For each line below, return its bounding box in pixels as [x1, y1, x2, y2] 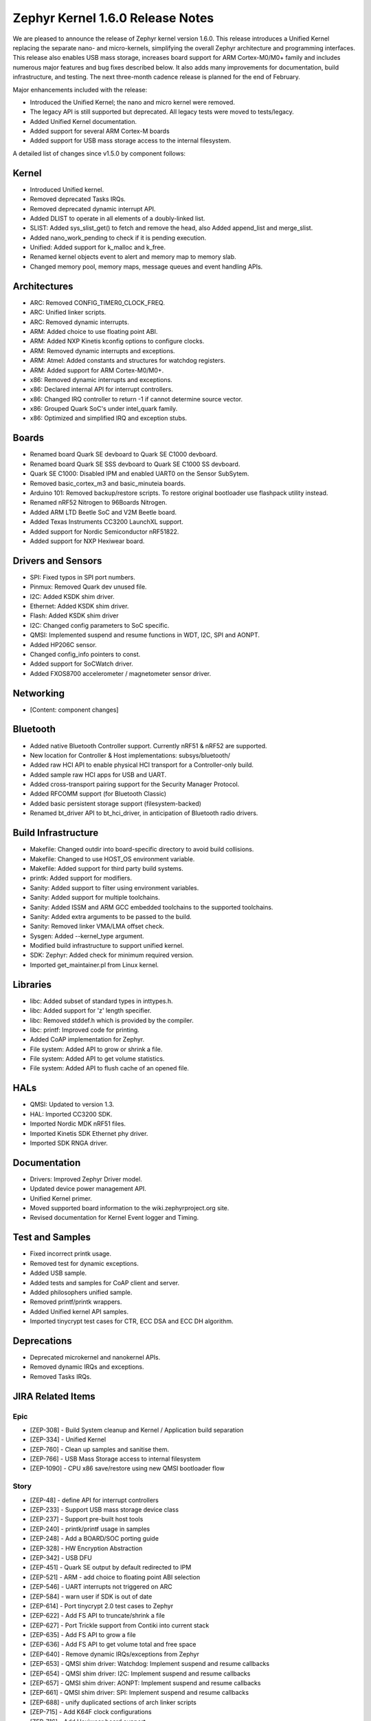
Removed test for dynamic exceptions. [30, 1259, 139, 1267]
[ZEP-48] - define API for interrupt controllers [30, 1496, 159, 1504]
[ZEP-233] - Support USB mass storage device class [30, 1506, 179, 1514]
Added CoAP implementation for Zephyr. [30, 1035, 145, 1044]
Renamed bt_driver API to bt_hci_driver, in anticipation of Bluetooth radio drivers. [30, 809, 258, 817]
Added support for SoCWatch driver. [30, 659, 133, 668]
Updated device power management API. [30, 1185, 147, 1193]
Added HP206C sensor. [30, 640, 98, 648]
